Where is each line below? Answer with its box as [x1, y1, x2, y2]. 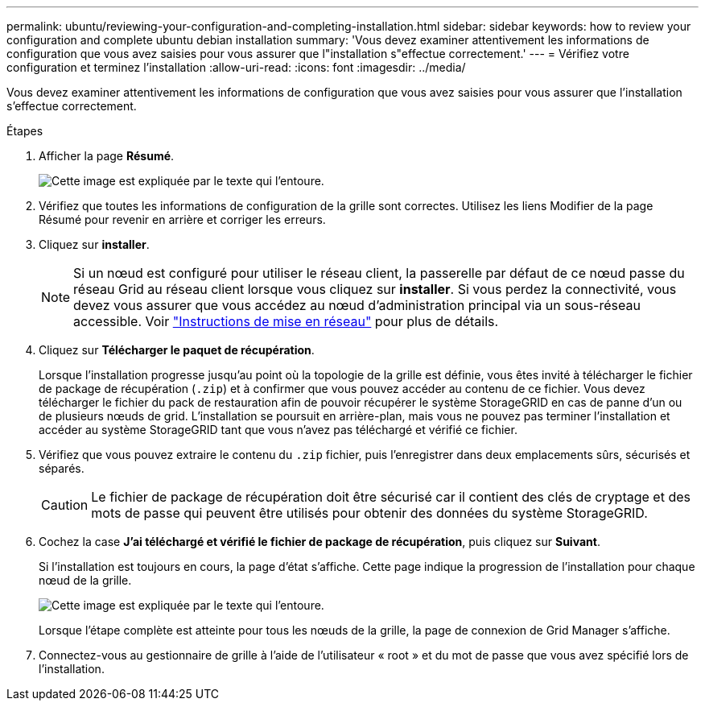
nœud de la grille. [39, 573, 132, 587]
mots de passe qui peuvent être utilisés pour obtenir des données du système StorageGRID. [91, 505, 648, 521]
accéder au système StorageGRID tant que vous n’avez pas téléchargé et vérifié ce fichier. [39, 423, 517, 436]
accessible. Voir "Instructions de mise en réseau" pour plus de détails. [73, 313, 499, 329]
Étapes [6, 124, 43, 138]
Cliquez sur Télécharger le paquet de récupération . [39, 343, 315, 357]
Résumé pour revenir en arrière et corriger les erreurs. [39, 213, 326, 226]
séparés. [39, 461, 85, 475]
